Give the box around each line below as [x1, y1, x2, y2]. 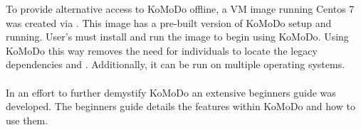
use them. [6, 112, 48, 127]
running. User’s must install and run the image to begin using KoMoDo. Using [6, 29, 349, 44]
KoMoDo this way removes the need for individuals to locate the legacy [6, 43, 318, 58]
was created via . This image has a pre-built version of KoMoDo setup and [6, 15, 332, 30]
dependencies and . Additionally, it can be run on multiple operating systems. [6, 57, 345, 72]
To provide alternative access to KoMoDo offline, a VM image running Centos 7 [6, 1, 355, 16]
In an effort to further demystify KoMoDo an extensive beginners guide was [6, 85, 336, 99]
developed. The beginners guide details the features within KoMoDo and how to [6, 99, 355, 114]
